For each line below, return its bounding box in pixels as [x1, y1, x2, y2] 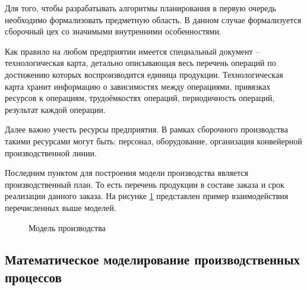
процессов [5, 267, 62, 286]
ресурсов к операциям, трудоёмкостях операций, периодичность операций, [5, 92, 275, 104]
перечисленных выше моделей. [5, 201, 116, 213]
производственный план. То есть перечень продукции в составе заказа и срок [5, 178, 284, 190]
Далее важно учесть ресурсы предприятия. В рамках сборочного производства [5, 123, 288, 135]
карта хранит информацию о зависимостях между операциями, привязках [5, 80, 271, 92]
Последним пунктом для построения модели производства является [5, 166, 248, 179]
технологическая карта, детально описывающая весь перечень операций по [5, 56, 276, 69]
